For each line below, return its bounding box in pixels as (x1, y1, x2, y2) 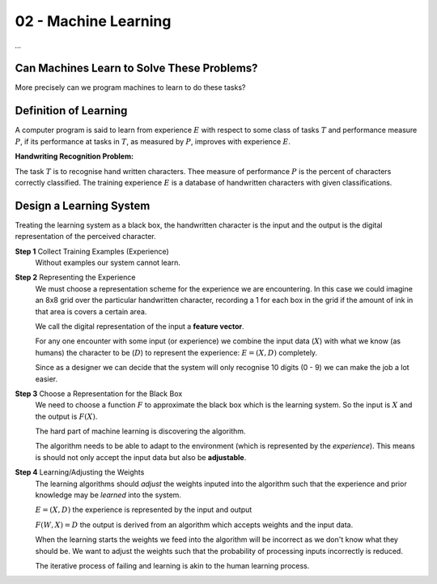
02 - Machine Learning (15, 12, 172, 30)
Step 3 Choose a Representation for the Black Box (15, 389, 183, 399)
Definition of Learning (15, 104, 128, 117)
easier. (35, 373, 58, 384)
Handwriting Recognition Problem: (15, 151, 134, 161)
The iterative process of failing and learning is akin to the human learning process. (35, 561, 310, 570)
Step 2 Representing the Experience (15, 272, 136, 283)
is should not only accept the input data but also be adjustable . (35, 452, 247, 462)
